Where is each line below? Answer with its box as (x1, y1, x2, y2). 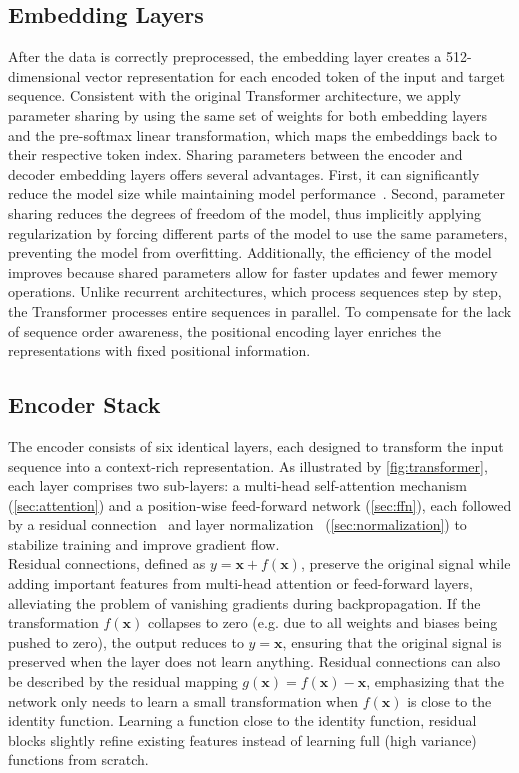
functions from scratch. (8, 749, 149, 770)
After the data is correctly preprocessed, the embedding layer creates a (8, 46, 442, 67)
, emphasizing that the (366, 671, 504, 692)
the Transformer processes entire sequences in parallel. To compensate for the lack (8, 300, 512, 321)
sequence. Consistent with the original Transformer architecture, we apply (8, 85, 461, 106)
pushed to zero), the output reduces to (8, 631, 244, 652)
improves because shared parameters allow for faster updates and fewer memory (8, 261, 498, 282)
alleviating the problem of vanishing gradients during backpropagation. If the (8, 592, 481, 613)
